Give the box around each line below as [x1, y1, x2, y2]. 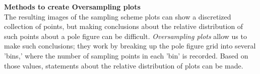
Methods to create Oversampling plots [4, 1, 141, 11]
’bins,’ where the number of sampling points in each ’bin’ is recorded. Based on [4, 50, 248, 60]
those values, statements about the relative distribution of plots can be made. [4, 60, 243, 70]
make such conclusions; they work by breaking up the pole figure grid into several [4, 40, 256, 51]
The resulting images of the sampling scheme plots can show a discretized [4, 11, 231, 21]
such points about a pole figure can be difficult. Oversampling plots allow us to [4, 30, 247, 41]
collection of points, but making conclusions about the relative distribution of [4, 21, 243, 31]
